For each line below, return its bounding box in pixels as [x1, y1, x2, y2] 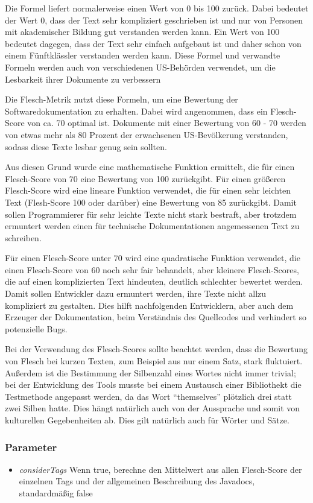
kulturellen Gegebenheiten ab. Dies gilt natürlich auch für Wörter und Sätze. [5, 414, 289, 426]
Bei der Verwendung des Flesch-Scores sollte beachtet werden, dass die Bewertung [5, 343, 308, 355]
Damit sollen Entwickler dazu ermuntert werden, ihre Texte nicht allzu [5, 287, 267, 300]
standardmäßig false [19, 487, 93, 499]
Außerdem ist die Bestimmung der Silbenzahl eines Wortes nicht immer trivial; [5, 366, 296, 379]
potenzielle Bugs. [5, 322, 68, 335]
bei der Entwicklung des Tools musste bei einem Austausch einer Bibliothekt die [5, 378, 302, 391]
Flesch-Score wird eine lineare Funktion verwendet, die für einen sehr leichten [5, 184, 291, 197]
